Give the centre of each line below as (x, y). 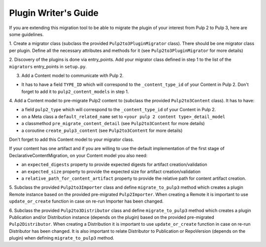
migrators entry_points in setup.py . (48, 66)
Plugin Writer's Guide (54, 13)
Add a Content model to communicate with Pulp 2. (73, 75)
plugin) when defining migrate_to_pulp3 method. (62, 238)
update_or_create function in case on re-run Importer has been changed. (86, 201)
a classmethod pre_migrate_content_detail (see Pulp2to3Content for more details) (113, 123)
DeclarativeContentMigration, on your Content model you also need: (78, 155)
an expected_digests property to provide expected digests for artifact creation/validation (114, 165)
